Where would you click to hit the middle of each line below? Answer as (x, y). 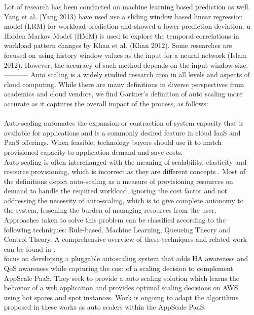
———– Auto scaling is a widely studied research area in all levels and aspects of (127, 74)
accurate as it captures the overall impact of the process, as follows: (106, 103)
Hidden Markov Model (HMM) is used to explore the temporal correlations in (122, 35)
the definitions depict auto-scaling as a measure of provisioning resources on (119, 181)
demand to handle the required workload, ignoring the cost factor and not (116, 191)
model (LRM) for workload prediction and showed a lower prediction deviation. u (127, 26)
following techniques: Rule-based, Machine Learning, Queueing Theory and (117, 229)
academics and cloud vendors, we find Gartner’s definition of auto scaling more (123, 94)
